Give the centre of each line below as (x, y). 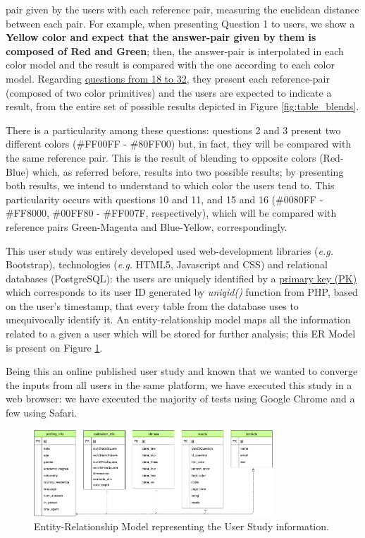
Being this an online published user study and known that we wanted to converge (182, 371)
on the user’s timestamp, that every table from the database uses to (152, 305)
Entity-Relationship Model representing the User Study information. (181, 526)
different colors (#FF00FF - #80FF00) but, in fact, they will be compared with (179, 144)
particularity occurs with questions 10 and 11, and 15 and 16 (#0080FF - (165, 199)
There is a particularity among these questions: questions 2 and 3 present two (173, 130)
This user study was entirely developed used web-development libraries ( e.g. (170, 250)
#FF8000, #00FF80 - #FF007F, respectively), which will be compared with (171, 213)
